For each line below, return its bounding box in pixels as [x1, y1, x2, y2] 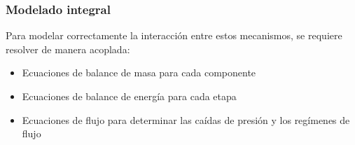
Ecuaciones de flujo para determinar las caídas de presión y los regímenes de [22, 112, 350, 127]
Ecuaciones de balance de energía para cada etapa [22, 89, 237, 103]
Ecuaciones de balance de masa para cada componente [22, 65, 256, 80]
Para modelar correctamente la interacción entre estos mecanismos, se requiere [6, 28, 342, 43]
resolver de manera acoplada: [6, 41, 130, 56]
